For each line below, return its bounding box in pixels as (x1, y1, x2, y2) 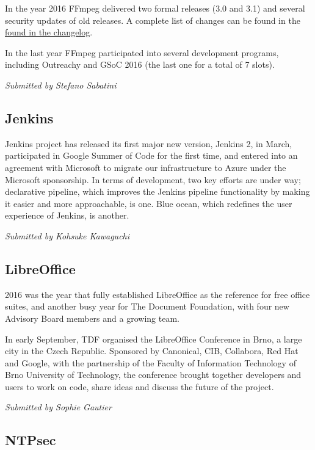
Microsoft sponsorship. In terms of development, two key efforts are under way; (5, 173, 301, 186)
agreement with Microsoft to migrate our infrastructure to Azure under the (5, 161, 286, 173)
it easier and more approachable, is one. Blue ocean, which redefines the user (5, 197, 292, 209)
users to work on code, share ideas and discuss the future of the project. (5, 380, 274, 393)
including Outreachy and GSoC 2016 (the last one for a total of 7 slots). (5, 58, 275, 71)
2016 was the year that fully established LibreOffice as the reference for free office (5, 288, 310, 300)
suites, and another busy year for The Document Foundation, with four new (5, 300, 289, 313)
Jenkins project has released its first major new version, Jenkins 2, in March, (5, 137, 292, 150)
